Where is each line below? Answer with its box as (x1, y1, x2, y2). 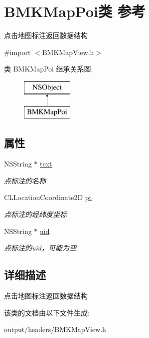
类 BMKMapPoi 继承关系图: (4, 63, 93, 74)
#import (4, 46, 31, 57)
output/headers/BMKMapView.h (4, 324, 106, 334)
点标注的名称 (4, 175, 46, 185)
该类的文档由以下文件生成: (4, 307, 90, 317)
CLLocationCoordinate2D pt (4, 192, 92, 202)
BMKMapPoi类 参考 (4, 1, 146, 21)
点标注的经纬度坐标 (4, 209, 67, 219)
